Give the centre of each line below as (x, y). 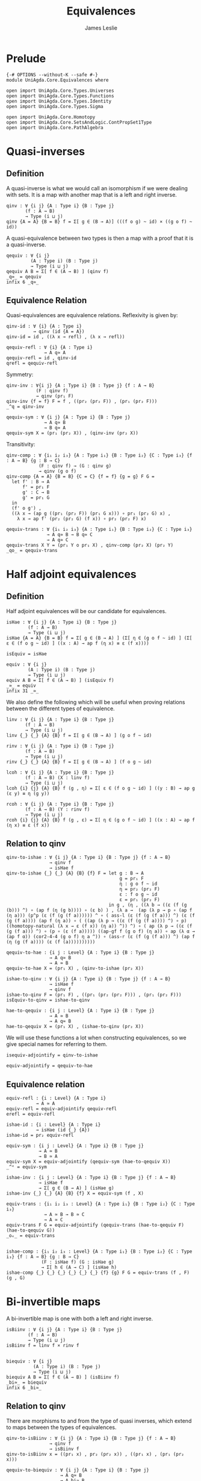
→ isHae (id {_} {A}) (63, 1130)
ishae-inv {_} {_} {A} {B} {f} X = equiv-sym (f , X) (75, 1193)
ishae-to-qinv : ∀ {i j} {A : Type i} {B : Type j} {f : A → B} (88, 979)
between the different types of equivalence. (61, 708)
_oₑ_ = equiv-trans (31, 1236)
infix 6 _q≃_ (23, 282)
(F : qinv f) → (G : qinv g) (75, 466)
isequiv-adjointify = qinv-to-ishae (52, 1055)
